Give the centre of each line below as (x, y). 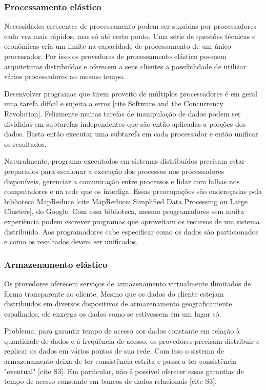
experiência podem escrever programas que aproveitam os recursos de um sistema (132, 221)
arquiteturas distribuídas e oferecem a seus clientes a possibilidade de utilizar (125, 66)
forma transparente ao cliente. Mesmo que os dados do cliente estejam (114, 293)
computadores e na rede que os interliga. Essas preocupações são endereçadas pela (133, 191)
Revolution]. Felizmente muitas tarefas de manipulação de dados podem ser (122, 113)
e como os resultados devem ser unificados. (71, 241)
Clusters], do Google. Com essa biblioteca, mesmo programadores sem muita (124, 211)
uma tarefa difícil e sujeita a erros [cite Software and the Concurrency (114, 103)
